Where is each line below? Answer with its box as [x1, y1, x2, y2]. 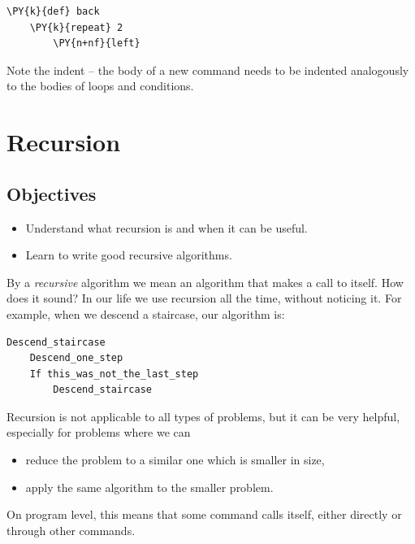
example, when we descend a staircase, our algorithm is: [6, 305, 285, 322]
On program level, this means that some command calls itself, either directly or [6, 506, 402, 523]
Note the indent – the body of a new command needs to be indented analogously [6, 61, 409, 78]
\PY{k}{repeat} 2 [29, 21, 123, 33]
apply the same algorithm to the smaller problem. [25, 478, 274, 495]
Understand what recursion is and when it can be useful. [25, 219, 308, 236]
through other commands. [6, 521, 136, 538]
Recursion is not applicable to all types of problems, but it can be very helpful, [6, 407, 400, 424]
